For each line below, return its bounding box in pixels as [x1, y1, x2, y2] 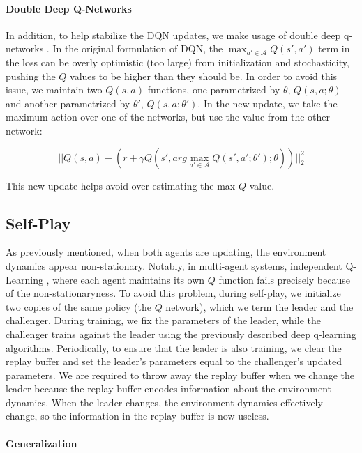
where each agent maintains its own [52, 272, 205, 286]
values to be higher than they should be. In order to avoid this [70, 68, 338, 83]
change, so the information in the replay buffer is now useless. [6, 408, 269, 423]
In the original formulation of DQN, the [52, 41, 223, 56]
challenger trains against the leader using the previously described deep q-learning [6, 326, 356, 341]
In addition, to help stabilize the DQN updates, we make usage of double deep [6, 27, 341, 42]
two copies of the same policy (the [6, 299, 151, 314]
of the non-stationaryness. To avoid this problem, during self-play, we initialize [6, 286, 341, 300]
